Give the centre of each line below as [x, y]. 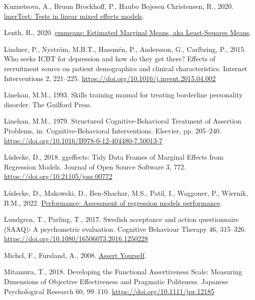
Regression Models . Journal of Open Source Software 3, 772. [95, 166]
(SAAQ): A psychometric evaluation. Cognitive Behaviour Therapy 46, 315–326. [125, 229]
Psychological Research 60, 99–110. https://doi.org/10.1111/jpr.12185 [109, 291]
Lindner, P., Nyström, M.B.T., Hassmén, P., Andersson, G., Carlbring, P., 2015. [125, 49]
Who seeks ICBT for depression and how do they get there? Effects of [110, 59]
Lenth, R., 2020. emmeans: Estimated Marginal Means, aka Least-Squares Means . [128, 32]
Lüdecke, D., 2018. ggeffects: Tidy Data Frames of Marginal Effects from [114, 157]
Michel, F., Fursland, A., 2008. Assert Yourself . [75, 255]
